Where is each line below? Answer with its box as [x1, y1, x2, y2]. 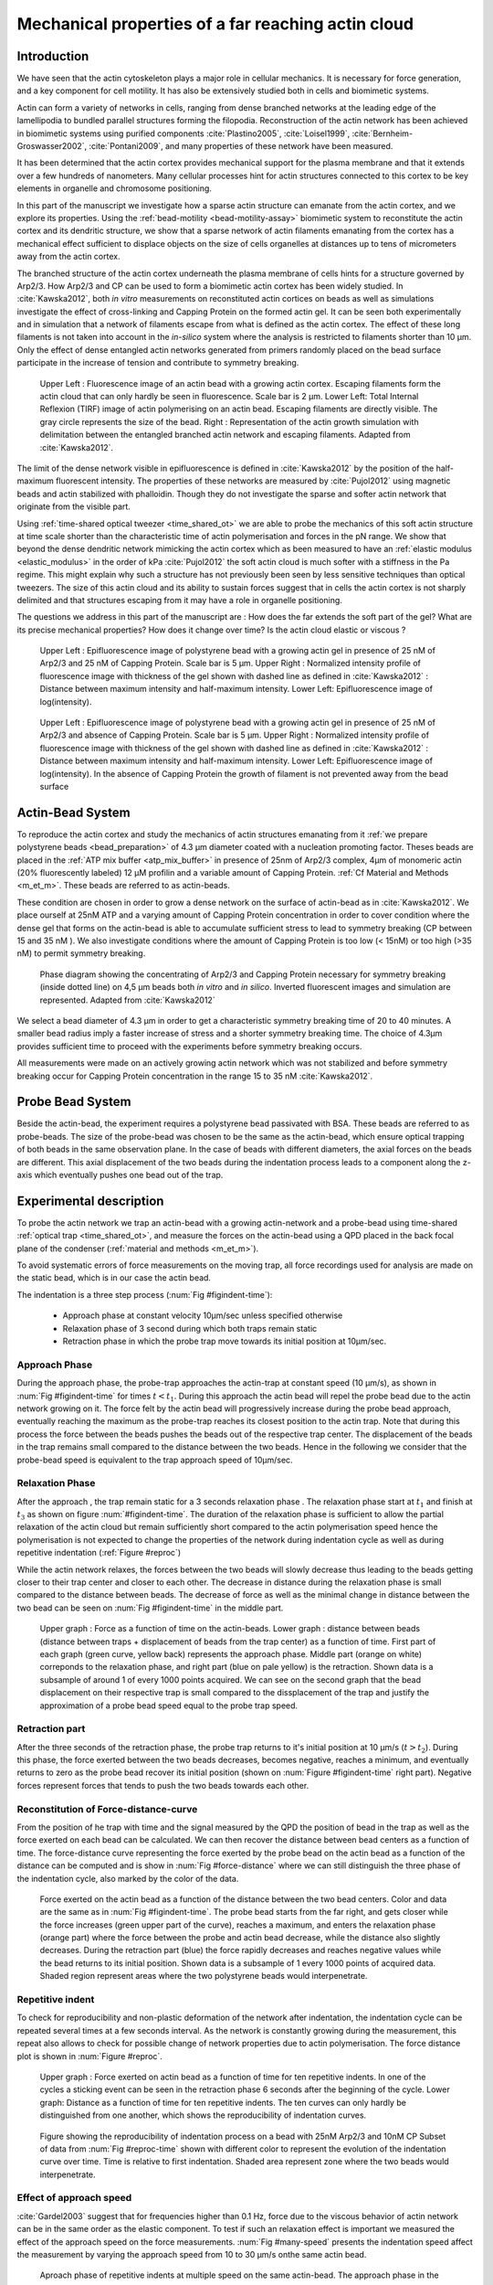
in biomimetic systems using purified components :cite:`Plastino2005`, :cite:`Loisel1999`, [16, 128, 351, 139]
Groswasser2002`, [16, 141, 88, 152]
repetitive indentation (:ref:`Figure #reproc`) [16, 1547, 182, 1558]
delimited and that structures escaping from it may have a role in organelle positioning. [16, 594, 342, 605]
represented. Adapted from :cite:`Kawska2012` [39, 994, 215, 1005]
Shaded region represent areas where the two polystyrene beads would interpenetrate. [39, 1971, 368, 1982]
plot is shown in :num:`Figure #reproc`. [16, 2050, 163, 2061]
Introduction [16, 48, 89, 64]
